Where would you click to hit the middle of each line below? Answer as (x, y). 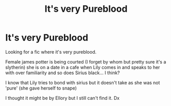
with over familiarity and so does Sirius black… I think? (63, 73)
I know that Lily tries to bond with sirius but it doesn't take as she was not (83, 82)
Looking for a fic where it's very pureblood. (51, 52)
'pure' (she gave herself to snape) (41, 88)
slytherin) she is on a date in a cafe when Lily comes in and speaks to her (83, 67)
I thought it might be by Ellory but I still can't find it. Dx (62, 98)
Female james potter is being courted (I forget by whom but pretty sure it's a (86, 61)
